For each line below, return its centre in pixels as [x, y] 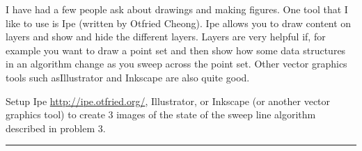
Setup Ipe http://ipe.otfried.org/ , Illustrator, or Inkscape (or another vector [168, 101]
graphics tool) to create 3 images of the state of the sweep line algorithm [161, 114]
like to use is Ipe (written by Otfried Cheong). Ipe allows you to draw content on [179, 23]
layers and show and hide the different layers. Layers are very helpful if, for [166, 37]
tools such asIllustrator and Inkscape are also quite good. [128, 77]
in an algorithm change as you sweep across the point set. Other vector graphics [176, 64]
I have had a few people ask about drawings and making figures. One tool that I [177, 9]
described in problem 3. [56, 128]
